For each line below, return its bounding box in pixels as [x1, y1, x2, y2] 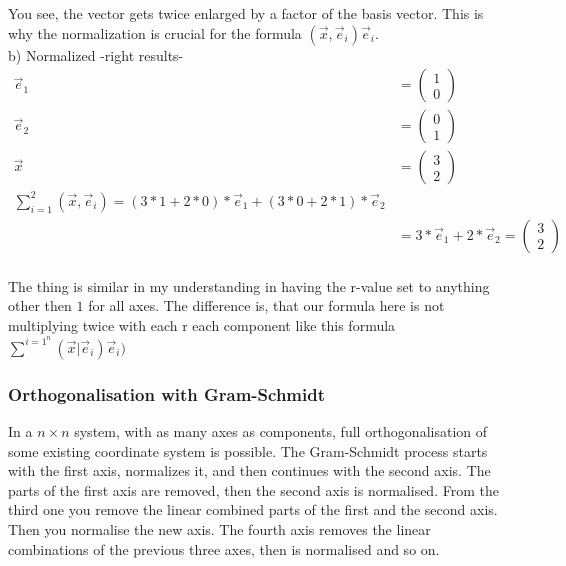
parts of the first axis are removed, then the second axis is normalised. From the [8, 479, 499, 500]
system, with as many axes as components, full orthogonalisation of [74, 420, 487, 441]
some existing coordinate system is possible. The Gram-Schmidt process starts [8, 440, 488, 461]
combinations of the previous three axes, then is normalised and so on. [8, 538, 440, 559]
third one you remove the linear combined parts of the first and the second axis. [8, 499, 498, 520]
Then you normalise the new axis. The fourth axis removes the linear [8, 518, 431, 539]
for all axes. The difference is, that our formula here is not [88, 295, 445, 316]
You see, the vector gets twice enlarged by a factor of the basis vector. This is [8, 3, 484, 23]
